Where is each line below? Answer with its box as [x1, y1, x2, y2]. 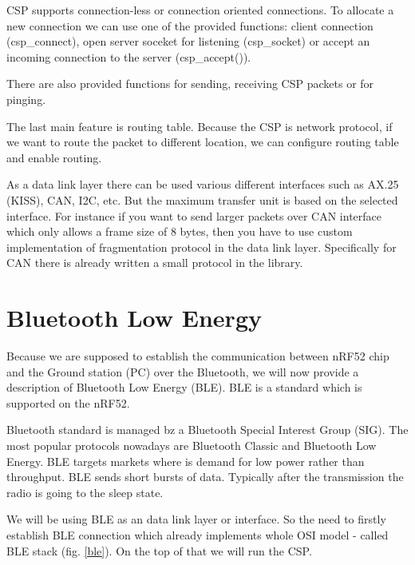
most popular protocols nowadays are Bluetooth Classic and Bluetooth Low [6, 437, 377, 453]
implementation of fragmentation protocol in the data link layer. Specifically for [6, 238, 397, 255]
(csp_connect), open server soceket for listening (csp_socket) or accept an [6, 33, 370, 50]
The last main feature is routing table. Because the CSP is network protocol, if [6, 117, 393, 134]
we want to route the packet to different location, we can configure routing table [6, 133, 399, 150]
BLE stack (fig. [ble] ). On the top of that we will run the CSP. [6, 542, 312, 559]
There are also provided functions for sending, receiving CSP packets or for [6, 75, 374, 92]
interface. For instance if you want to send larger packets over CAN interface [6, 207, 382, 224]
